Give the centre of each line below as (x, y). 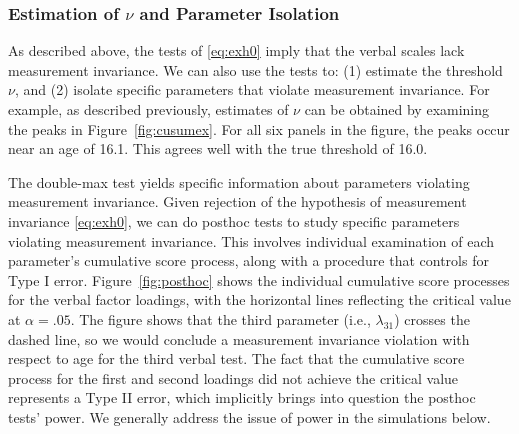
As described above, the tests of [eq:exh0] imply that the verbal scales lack (236, 50)
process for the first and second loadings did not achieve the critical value (233, 377)
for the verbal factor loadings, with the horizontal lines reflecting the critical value (259, 299)
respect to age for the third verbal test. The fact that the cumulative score (236, 358)
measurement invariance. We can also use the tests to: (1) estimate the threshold (255, 69)
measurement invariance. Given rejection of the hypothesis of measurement (237, 201)
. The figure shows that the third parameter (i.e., (220, 318)
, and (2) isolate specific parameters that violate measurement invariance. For (252, 89)
